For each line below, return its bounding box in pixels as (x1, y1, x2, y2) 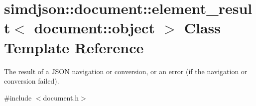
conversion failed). (4, 76, 59, 86)
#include (4, 92, 32, 103)
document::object (34, 17, 155, 38)
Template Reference (4, 37, 144, 57)
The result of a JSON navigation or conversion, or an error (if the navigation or (4, 66, 248, 76)
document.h (43, 92, 79, 103)
